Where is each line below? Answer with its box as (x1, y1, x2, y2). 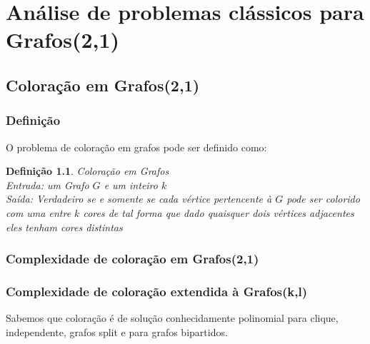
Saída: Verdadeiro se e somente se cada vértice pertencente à (6, 191, 272, 206)
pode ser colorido (286, 191, 360, 206)
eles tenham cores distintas (6, 219, 123, 234)
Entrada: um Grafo (6, 177, 89, 192)
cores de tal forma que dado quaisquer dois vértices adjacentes (83, 205, 354, 220)
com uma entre (6, 205, 71, 220)
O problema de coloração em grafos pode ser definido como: (6, 139, 267, 154)
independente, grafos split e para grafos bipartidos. (6, 324, 228, 339)
